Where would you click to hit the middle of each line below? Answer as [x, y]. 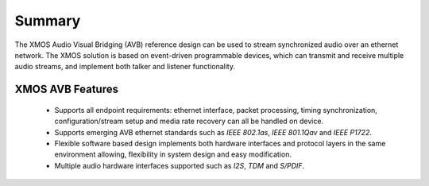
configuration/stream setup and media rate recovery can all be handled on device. [189, 121]
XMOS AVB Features [67, 89]
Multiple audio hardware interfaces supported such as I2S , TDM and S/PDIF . [180, 165]
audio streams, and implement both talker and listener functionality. [125, 67]
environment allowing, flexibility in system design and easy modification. [173, 154]
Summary [48, 21]
